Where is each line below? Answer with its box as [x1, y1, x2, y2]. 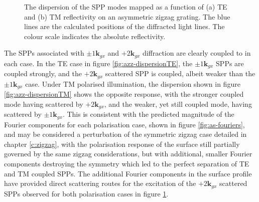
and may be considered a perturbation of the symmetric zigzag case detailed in [4, 129, 247, 139]
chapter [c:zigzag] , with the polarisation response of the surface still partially [4, 138, 240, 149]
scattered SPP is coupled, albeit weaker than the [105, 68, 255, 79]
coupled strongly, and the [4, 68, 82, 79]
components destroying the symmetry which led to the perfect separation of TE [4, 158, 249, 169]
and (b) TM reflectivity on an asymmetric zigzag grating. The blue [24, 11, 230, 22]
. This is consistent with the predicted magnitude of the [62, 109, 234, 119]
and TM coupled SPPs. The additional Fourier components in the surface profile [4, 168, 252, 178]
